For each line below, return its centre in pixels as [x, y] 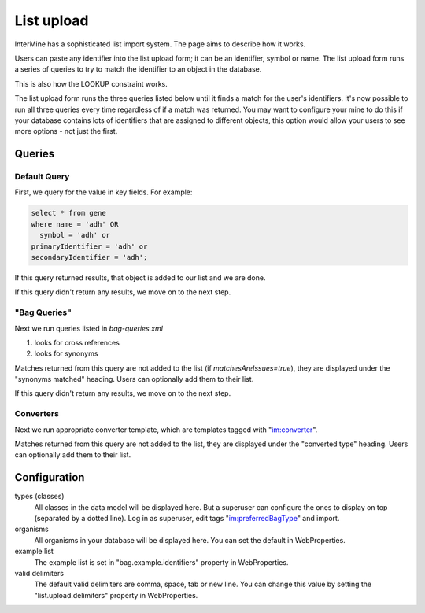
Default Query [42, 177]
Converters [37, 414]
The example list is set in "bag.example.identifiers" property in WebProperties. [161, 562]
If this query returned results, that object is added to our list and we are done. [140, 277]
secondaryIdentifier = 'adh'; [89, 257]
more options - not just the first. [66, 131]
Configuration [50, 477]
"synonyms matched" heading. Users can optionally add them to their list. [134, 379]
